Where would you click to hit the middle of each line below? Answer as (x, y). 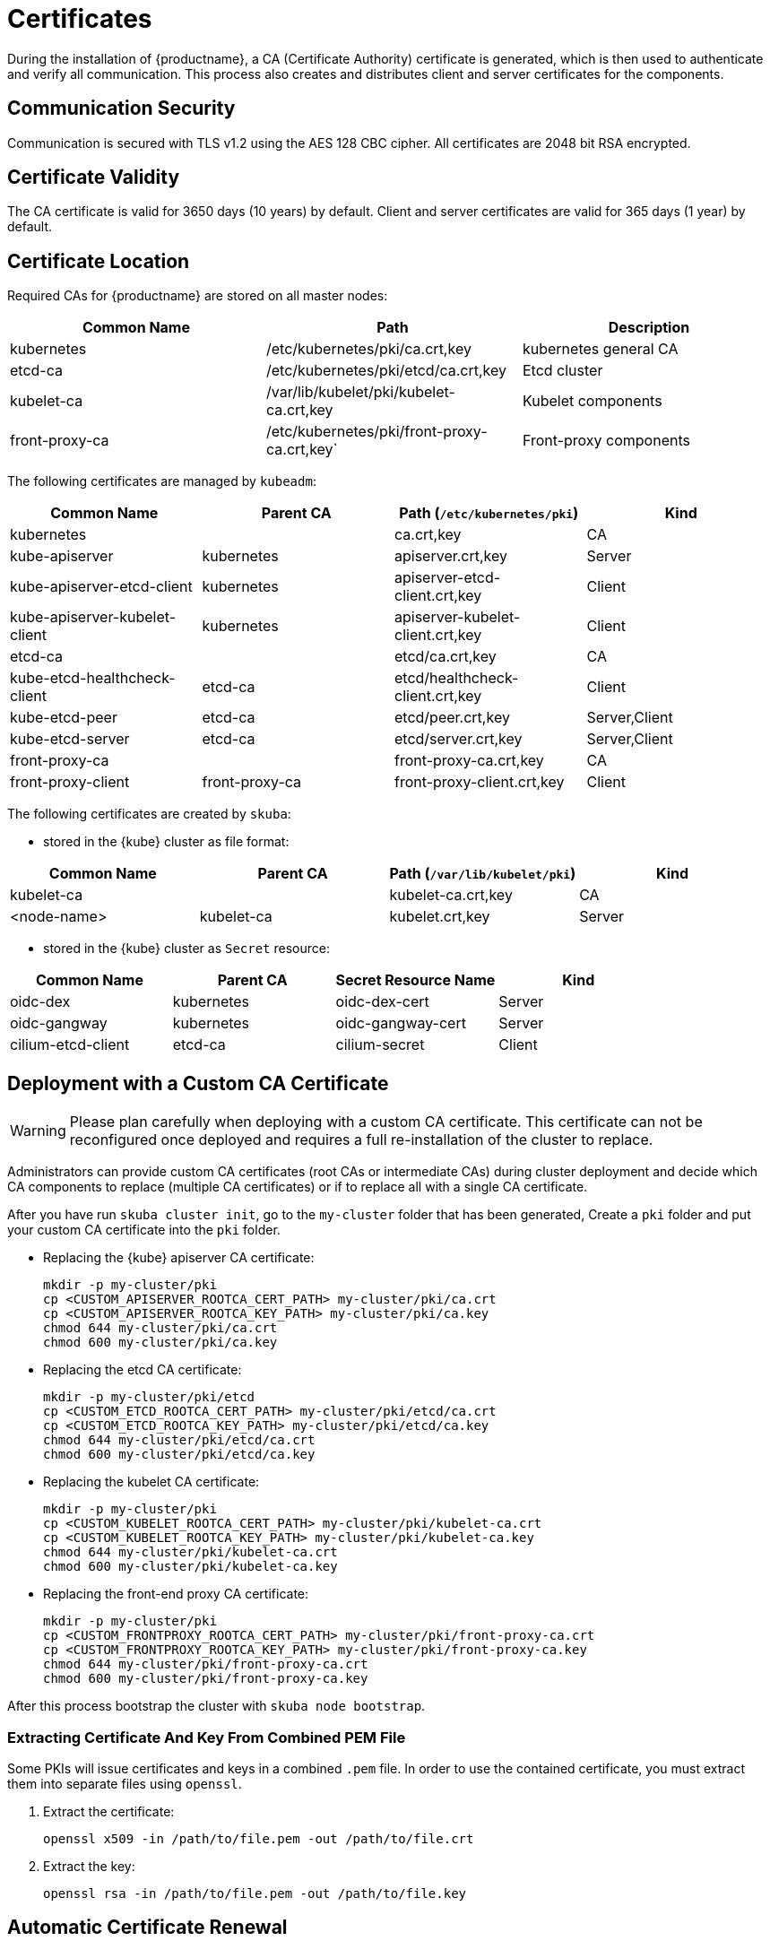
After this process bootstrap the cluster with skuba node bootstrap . (216, 1706)
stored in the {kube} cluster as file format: (166, 842)
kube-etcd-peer (64, 718)
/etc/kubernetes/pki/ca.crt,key (368, 349)
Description (649, 328)
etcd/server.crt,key (459, 739)
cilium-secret (380, 1045)
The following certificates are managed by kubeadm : (162, 481)
